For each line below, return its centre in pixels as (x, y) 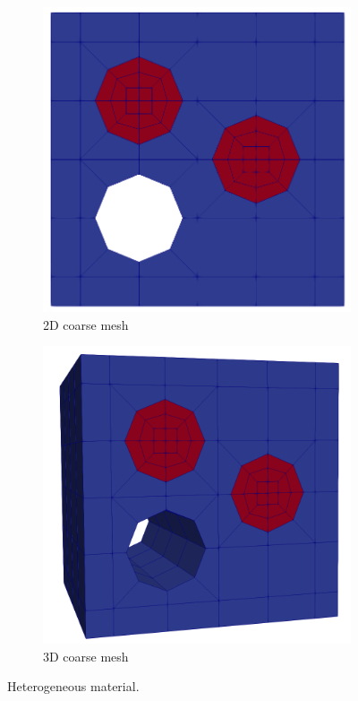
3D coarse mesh (86, 656)
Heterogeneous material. (73, 686)
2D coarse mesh (86, 324)
